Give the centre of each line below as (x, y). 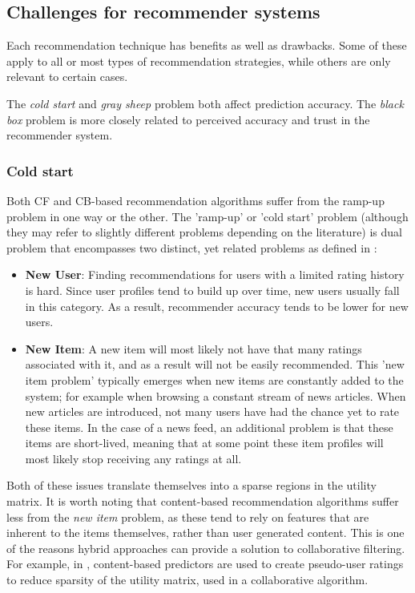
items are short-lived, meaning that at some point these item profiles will (204, 443)
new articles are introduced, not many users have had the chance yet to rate (212, 411)
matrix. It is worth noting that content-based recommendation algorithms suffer (203, 501)
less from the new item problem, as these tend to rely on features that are (188, 516)
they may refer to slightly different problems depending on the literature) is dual (204, 232)
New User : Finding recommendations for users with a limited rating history (215, 274)
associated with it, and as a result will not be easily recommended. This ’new (215, 364)
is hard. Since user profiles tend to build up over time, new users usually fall (212, 290)
